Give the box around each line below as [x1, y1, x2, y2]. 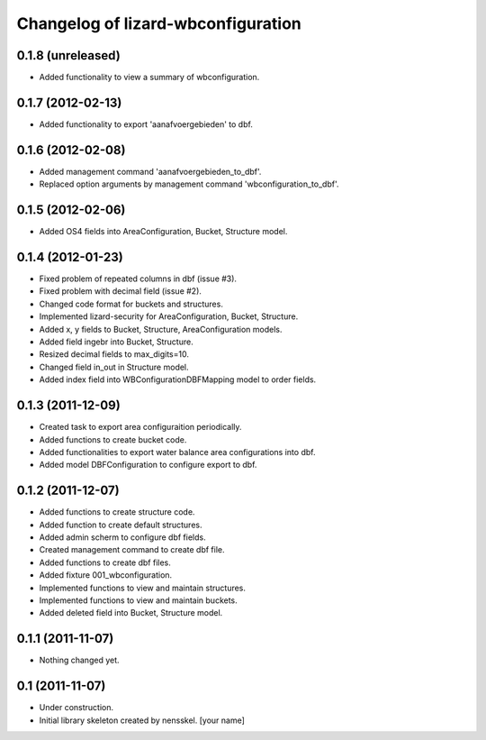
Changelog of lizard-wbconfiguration [16, 14, 301, 33]
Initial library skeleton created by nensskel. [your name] [39, 715, 245, 726]
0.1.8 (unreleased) [16, 48, 121, 63]
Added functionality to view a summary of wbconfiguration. [39, 72, 260, 83]
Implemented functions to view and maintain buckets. [39, 595, 238, 606]
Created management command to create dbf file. [39, 544, 225, 555]
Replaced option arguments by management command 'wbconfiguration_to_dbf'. [39, 178, 339, 189]
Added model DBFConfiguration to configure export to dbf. [39, 460, 257, 470]
